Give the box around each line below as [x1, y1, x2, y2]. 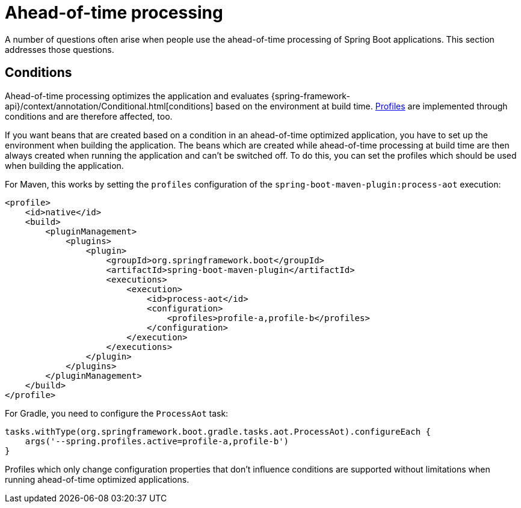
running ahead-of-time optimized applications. [5, 474, 190, 485]
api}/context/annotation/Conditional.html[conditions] [5, 100, 214, 111]
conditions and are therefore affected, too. [5, 111, 173, 121]
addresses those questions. [5, 44, 114, 55]
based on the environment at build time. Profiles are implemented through [215, 100, 508, 111]
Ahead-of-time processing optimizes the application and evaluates [5, 90, 269, 101]
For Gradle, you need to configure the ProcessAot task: [5, 408, 229, 418]
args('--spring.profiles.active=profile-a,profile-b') [25, 436, 289, 446]
